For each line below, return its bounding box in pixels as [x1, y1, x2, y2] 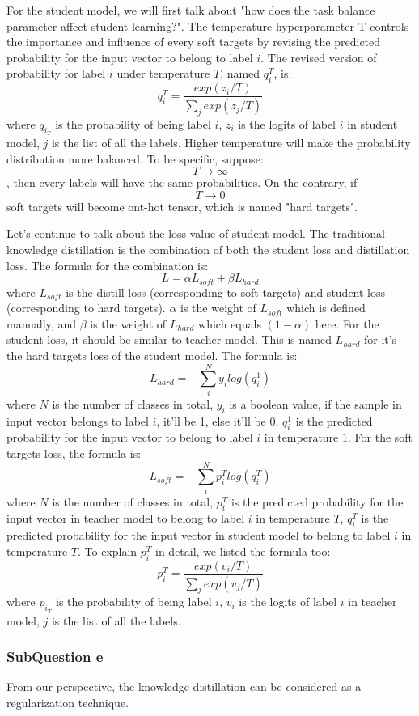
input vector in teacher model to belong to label [6, 510, 245, 527]
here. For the [315, 315, 379, 332]
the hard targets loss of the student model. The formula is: [6, 347, 298, 364]
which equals [198, 315, 261, 332]
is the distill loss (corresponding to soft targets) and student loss [66, 283, 386, 300]
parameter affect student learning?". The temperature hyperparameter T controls [6, 17, 409, 34]
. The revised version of [260, 49, 377, 66]
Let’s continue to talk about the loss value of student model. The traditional [6, 225, 385, 242]
